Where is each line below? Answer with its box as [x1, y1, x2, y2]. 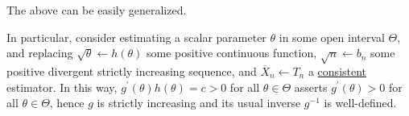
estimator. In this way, [6, 78, 118, 95]
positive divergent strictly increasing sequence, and [6, 62, 257, 79]
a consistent [308, 62, 367, 79]
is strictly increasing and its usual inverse [97, 94, 301, 111]
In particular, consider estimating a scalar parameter [6, 28, 266, 45]
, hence [49, 94, 85, 111]
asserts [294, 78, 328, 95]
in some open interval [279, 28, 385, 45]
